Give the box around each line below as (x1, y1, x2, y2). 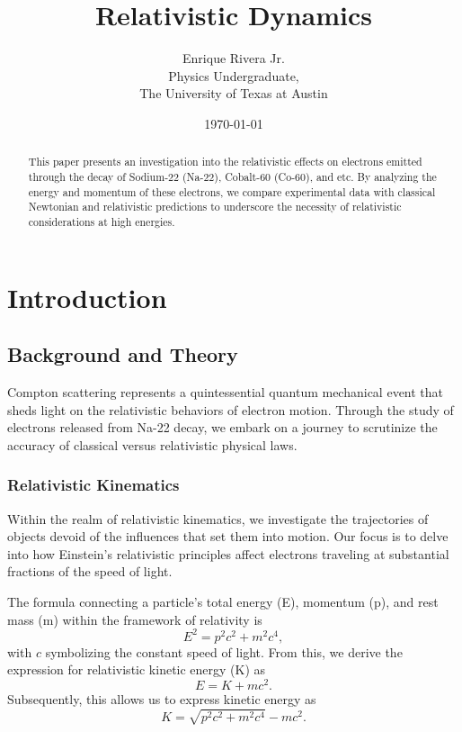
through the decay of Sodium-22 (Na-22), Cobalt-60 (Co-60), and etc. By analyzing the (28, 168, 437, 184)
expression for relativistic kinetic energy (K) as (7, 660, 266, 679)
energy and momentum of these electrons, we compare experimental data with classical (28, 184, 436, 199)
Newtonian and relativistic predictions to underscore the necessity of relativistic (28, 199, 402, 214)
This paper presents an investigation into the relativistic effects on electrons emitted (28, 154, 422, 169)
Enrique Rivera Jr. (182, 49, 285, 68)
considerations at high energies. (28, 213, 175, 229)
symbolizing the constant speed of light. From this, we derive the (45, 642, 403, 661)
